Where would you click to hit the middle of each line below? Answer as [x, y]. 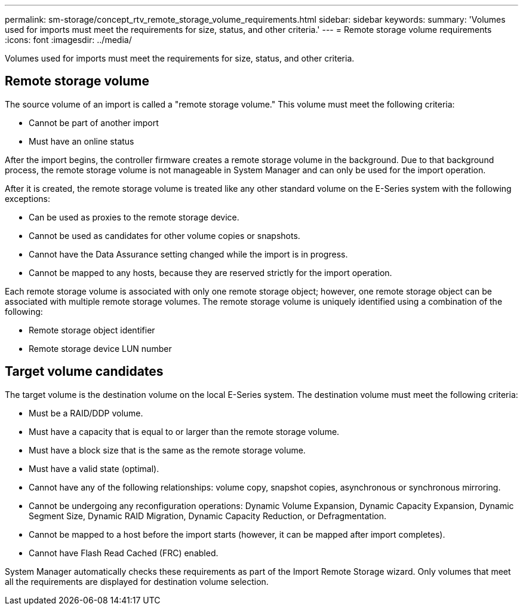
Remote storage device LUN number [100, 348]
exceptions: [27, 198]
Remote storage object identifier [92, 330]
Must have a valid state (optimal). [94, 468]
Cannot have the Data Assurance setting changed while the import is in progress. [188, 254]
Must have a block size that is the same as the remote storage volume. [167, 450]
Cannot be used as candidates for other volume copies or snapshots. [164, 235]
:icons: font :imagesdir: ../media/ [68, 40]
